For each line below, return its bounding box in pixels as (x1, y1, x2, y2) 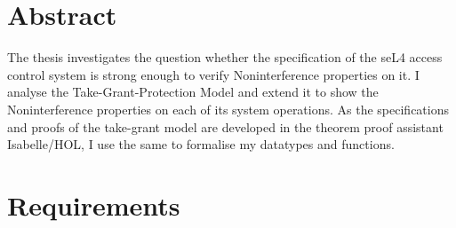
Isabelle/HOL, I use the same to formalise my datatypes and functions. (7, 135, 395, 153)
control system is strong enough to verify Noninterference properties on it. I (7, 65, 420, 83)
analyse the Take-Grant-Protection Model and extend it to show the (7, 83, 379, 101)
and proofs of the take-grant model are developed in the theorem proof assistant (7, 117, 444, 136)
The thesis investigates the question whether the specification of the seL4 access (7, 48, 443, 67)
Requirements (7, 186, 180, 223)
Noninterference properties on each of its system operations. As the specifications (7, 99, 450, 118)
